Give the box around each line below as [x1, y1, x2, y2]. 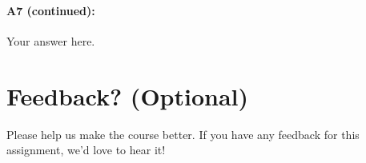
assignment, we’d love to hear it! [6, 141, 166, 158]
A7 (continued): [6, 2, 95, 18]
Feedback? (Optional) [6, 79, 249, 112]
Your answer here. [6, 32, 95, 49]
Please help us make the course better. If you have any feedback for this [6, 125, 360, 142]
